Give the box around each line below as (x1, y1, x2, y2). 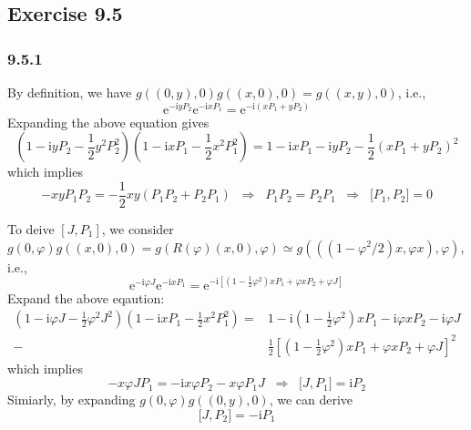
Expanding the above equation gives (7, 112, 210, 131)
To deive (7, 219, 55, 238)
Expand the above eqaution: (7, 288, 165, 307)
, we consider (101, 219, 174, 238)
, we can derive (269, 390, 353, 409)
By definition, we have (7, 83, 132, 101)
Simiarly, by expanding (7, 390, 136, 409)
